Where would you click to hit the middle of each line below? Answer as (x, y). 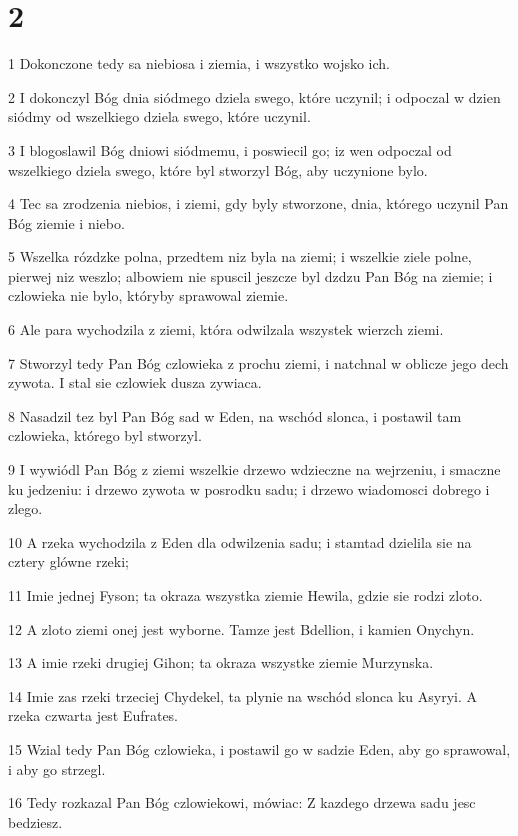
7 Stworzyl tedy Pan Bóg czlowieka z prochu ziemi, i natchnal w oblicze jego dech (258, 362)
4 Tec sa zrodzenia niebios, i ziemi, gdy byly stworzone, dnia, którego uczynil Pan (258, 203)
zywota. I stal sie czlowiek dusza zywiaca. (135, 382)
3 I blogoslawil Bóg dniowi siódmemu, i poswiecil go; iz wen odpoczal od (230, 149)
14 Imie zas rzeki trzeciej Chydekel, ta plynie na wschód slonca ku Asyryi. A (242, 695)
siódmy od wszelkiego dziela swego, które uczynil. (159, 116)
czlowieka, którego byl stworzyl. (105, 435)
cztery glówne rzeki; (69, 561)
